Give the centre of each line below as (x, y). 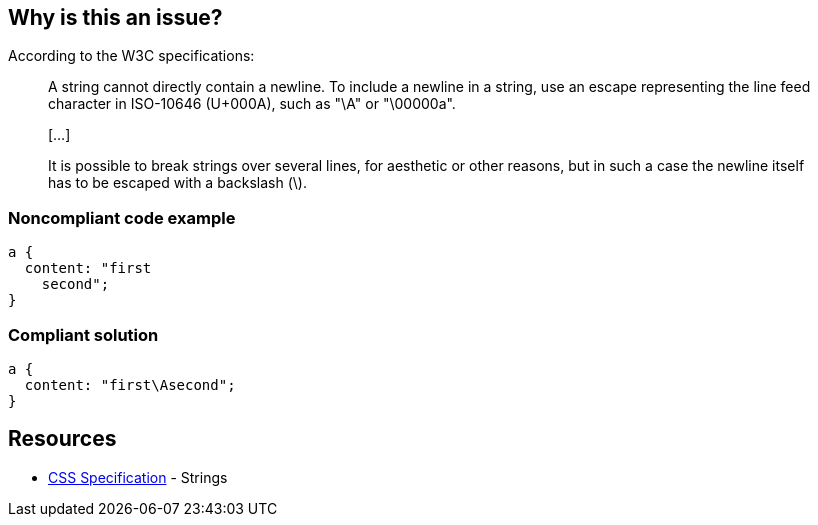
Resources (62, 439)
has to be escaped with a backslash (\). (177, 183)
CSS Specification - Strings (138, 477)
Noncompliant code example (122, 217)
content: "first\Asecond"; (130, 384)
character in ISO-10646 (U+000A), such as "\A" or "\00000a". (252, 104)
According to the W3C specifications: (131, 56)
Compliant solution (83, 334)
